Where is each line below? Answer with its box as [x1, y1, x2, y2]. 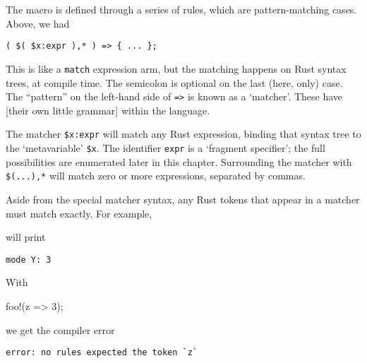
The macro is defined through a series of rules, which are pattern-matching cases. [6, 2, 357, 16]
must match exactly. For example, [6, 206, 152, 220]
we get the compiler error [6, 322, 115, 337]
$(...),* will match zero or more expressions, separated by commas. [6, 168, 306, 183]
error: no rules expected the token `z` [6, 347, 198, 358]
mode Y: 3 [6, 254, 52, 265]
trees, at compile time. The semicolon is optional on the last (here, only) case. [6, 75, 343, 90]
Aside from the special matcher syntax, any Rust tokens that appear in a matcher [6, 191, 360, 206]
